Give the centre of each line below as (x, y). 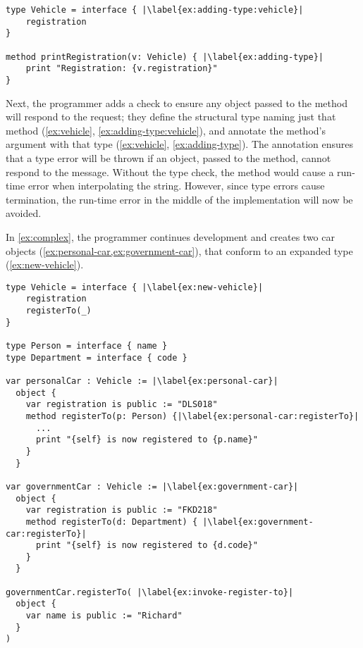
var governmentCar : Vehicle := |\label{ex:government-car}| (152, 486)
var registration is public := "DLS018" (122, 405)
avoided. (24, 213)
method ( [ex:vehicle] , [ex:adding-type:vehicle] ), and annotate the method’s (166, 130)
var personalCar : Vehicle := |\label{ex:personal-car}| (142, 381)
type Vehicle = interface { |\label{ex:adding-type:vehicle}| (155, 10)
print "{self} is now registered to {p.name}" (147, 440)
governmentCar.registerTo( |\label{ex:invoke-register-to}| (150, 592)
